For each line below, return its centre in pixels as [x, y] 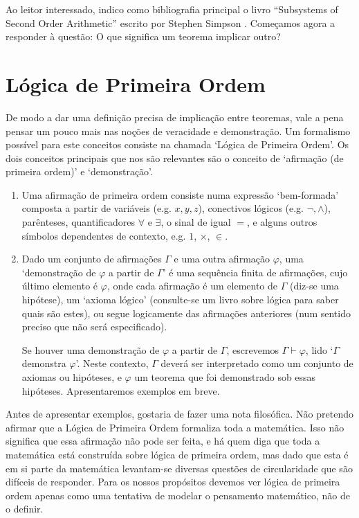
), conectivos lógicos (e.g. [251, 208]
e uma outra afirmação [222, 259]
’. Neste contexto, [112, 363]
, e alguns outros [282, 222]
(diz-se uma [314, 286]
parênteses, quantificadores [79, 222]
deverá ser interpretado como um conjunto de [257, 363]
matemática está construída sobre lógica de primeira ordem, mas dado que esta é [177, 454]
